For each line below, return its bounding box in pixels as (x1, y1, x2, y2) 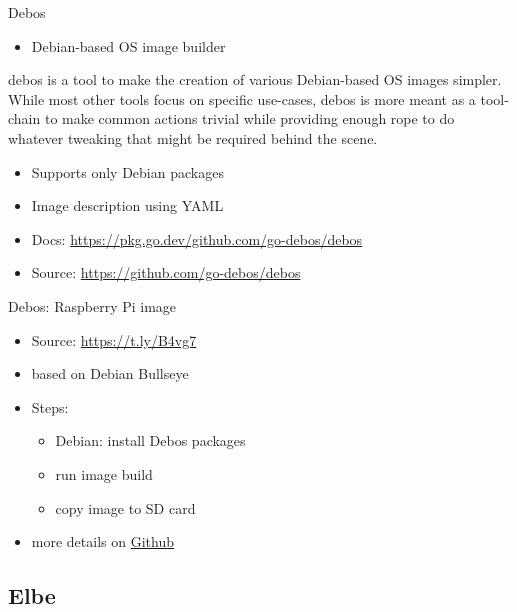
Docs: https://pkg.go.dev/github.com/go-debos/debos (31, 228, 363, 249)
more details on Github (31, 531, 174, 552)
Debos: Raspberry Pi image (8, 295, 177, 316)
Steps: (31, 396, 69, 417)
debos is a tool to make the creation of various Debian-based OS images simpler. (8, 69, 502, 90)
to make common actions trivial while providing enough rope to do (44, 108, 455, 129)
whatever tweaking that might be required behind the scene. (8, 127, 378, 148)
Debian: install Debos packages (55, 430, 246, 451)
